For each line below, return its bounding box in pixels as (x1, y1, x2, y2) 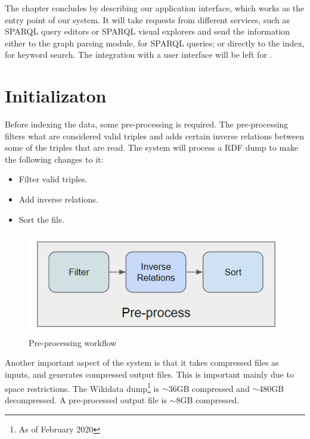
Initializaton (5, 83, 107, 108)
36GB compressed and (168, 382, 250, 394)
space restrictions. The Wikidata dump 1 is (5, 380, 160, 394)
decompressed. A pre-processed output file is (5, 393, 167, 406)
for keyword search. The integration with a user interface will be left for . (5, 48, 272, 61)
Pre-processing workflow (29, 336, 117, 348)
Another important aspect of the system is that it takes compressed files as (5, 356, 279, 369)
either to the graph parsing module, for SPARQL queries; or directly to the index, (5, 36, 305, 49)
